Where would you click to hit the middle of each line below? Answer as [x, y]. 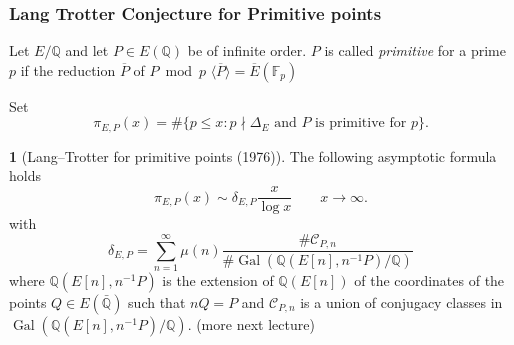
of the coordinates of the [429, 279]
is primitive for [361, 123]
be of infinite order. [247, 50]
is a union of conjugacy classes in [401, 301]
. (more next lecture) [251, 323]
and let [87, 50]
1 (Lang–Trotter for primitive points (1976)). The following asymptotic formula [253, 155]
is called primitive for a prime [415, 50]
